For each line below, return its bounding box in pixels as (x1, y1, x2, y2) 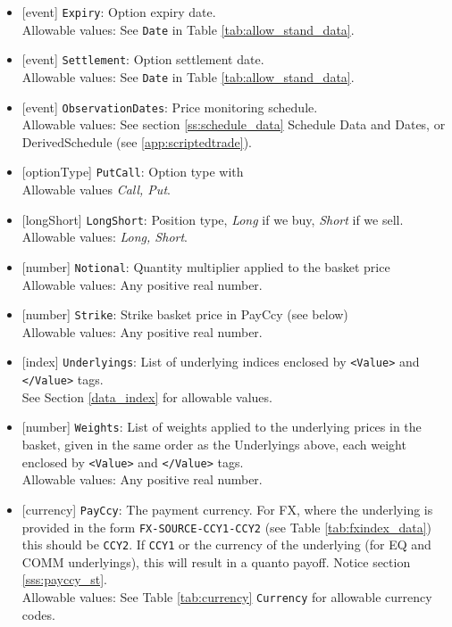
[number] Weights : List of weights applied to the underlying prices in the (21, 417, 422, 436)
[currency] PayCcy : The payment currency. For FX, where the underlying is (21, 499, 433, 518)
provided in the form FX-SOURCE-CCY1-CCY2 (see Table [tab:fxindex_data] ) (21, 517, 432, 536)
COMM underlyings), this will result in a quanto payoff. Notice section (21, 552, 411, 571)
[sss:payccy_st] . (21, 570, 107, 589)
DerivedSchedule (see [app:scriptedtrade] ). (21, 132, 252, 151)
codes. (21, 605, 55, 623)
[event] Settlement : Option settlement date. (21, 50, 264, 69)
